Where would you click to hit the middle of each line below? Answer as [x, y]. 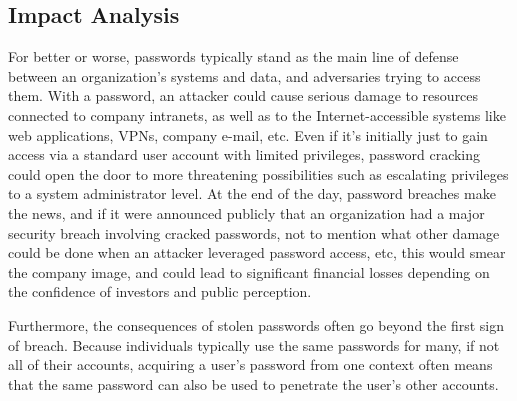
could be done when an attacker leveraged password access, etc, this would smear [257, 252]
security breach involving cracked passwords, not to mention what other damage [254, 232]
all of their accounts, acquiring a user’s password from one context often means [250, 364]
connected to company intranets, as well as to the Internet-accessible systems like [257, 114]
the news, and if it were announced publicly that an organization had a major [246, 212]
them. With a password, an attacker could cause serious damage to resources [243, 95]
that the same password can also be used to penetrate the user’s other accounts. [253, 383]
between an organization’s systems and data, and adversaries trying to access [244, 75]
